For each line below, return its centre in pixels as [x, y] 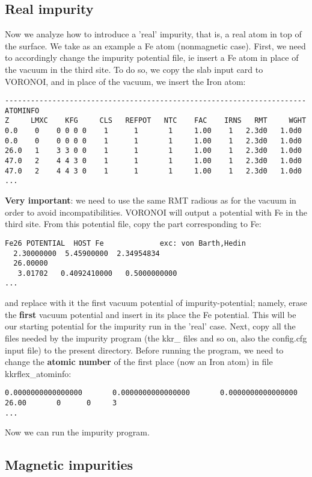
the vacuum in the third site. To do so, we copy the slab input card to [134, 69]
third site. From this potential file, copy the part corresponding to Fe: [133, 224]
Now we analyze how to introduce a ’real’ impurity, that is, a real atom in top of [153, 34]
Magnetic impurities [69, 465]
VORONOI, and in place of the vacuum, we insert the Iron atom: [125, 81]
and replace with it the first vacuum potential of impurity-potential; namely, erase [156, 303]
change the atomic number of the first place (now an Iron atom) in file [139, 362]
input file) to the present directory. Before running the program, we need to [144, 350]
